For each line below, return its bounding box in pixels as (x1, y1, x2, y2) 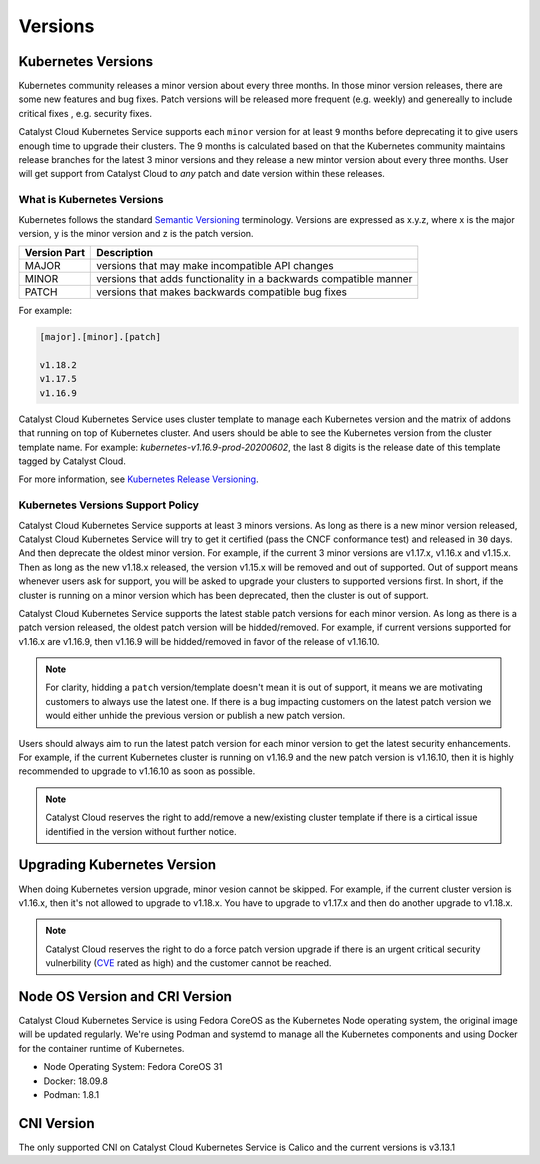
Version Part (24, 246, 85, 260)
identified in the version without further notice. (45, 825, 237, 837)
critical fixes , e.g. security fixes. (18, 107, 152, 119)
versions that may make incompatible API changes (96, 259, 334, 273)
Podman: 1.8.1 (43, 1088, 100, 1100)
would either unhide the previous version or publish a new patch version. (45, 710, 346, 722)
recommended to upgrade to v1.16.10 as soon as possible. (18, 765, 256, 777)
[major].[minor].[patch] (39, 331, 162, 343)
